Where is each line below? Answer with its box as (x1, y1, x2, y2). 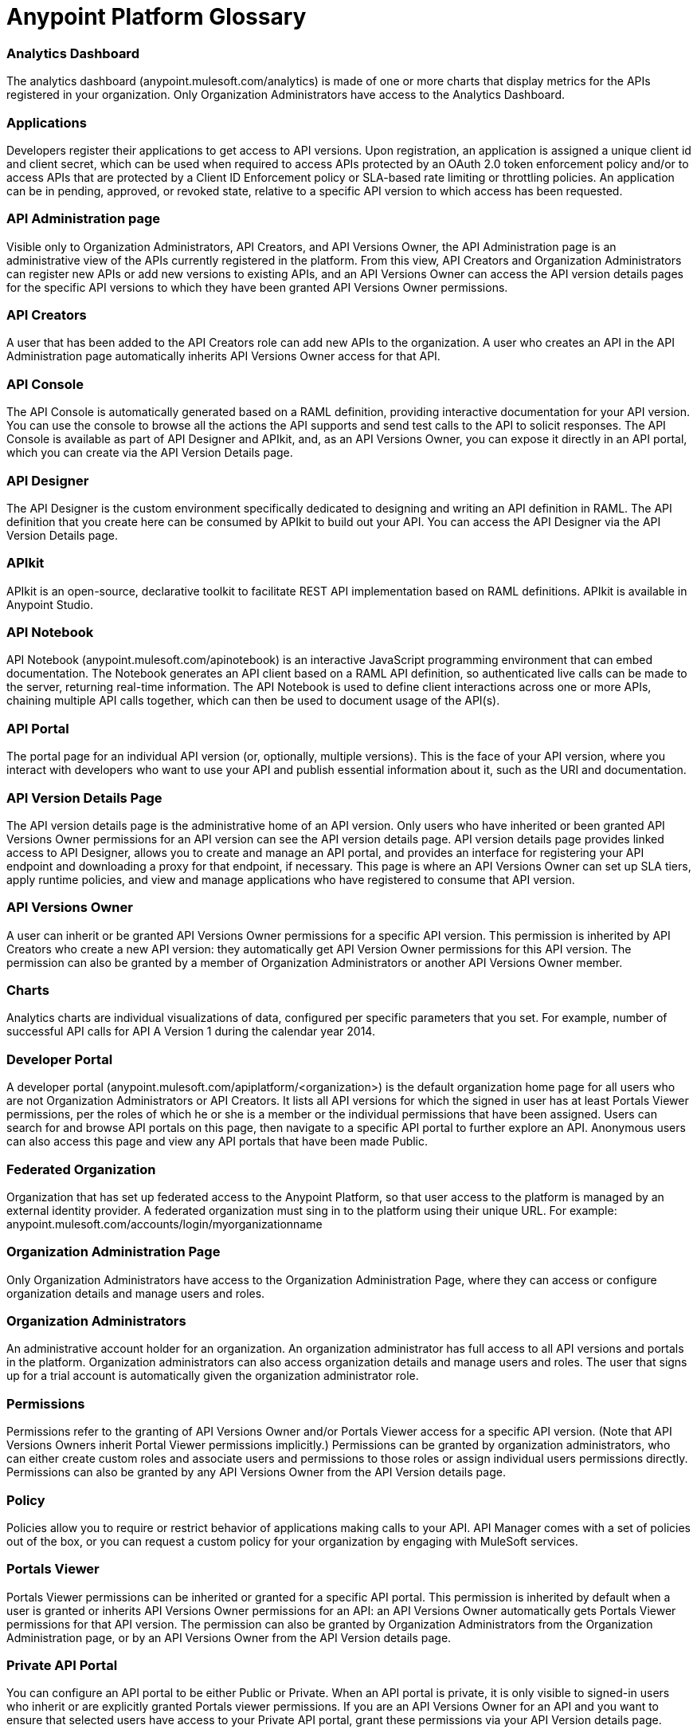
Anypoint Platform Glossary (6, 3, 307, 30)
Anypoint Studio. (6, 597, 93, 611)
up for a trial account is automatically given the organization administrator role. (6, 1369, 419, 1383)
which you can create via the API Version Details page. (6, 446, 293, 460)
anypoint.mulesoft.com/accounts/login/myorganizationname (6, 1216, 323, 1231)
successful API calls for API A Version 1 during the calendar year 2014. (6, 1024, 375, 1039)
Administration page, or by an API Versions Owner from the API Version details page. (6, 1630, 452, 1645)
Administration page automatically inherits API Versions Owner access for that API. (6, 349, 441, 363)
